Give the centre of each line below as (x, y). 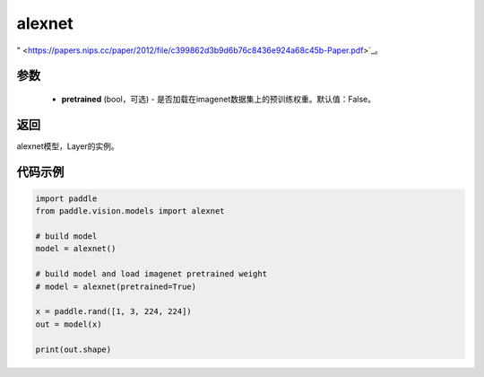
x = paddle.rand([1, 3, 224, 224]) (113, 311)
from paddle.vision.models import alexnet (130, 211)
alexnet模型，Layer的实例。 (68, 146)
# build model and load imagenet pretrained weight (151, 274)
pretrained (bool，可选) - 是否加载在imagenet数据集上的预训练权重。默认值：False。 (219, 99)
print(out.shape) (73, 349)
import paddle (66, 198)
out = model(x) (69, 324)
